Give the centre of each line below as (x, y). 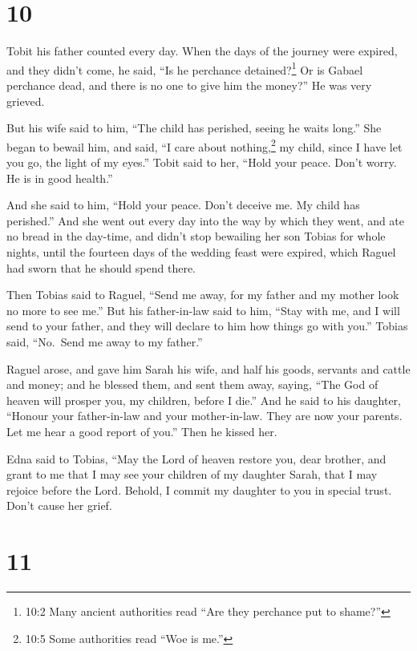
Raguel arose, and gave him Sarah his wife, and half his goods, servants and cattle (208, 368)
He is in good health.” (60, 178)
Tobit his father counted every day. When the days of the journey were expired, (202, 51)
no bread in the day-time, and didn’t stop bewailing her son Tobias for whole (196, 236)
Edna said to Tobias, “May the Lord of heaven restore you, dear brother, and (196, 458)
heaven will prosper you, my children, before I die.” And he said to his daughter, (204, 400)
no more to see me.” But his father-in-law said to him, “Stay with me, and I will (203, 310)
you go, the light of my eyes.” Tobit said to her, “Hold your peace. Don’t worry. (202, 162)
